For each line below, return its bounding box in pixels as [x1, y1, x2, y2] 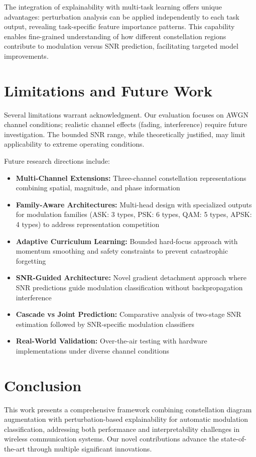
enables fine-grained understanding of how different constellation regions [4, 31, 226, 41]
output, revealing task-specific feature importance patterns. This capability [4, 21, 235, 32]
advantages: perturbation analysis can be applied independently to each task [4, 11, 239, 22]
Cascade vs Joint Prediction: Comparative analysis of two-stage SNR [16, 309, 241, 319]
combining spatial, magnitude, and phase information [16, 182, 180, 193]
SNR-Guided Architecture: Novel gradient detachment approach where [16, 272, 246, 283]
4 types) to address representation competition [16, 219, 160, 230]
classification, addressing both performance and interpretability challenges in [4, 423, 240, 434]
